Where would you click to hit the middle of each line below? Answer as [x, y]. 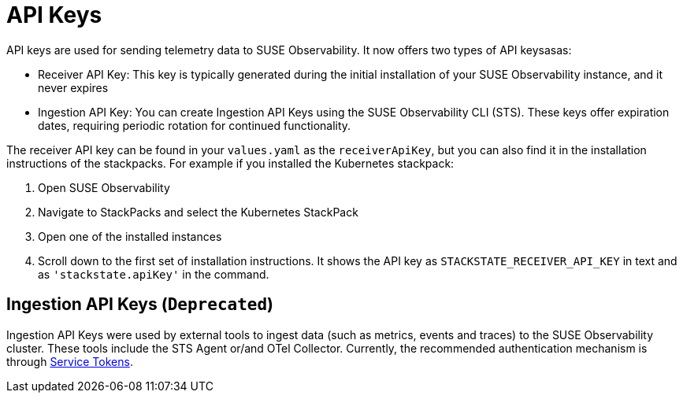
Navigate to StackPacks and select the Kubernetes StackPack [198, 212]
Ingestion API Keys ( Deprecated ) [140, 305]
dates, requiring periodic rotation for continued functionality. [195, 125]
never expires [73, 87]
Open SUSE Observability [104, 187]
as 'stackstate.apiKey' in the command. [154, 274]
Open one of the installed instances [130, 236]
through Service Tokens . [70, 361]
